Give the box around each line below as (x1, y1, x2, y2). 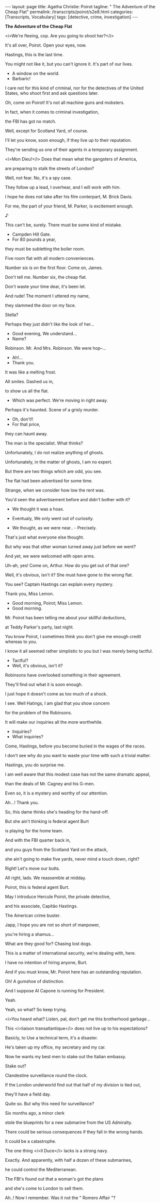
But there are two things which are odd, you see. (5, 469, 102, 474)
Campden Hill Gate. (12, 232, 51, 237)
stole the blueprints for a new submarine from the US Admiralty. (5, 1119, 132, 1125)
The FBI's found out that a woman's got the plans (5, 1176, 104, 1182)
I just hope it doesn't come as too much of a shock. (5, 691, 108, 696)
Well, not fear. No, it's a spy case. (5, 175, 72, 181)
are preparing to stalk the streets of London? (5, 166, 95, 171)
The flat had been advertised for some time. (5, 478, 93, 484)
